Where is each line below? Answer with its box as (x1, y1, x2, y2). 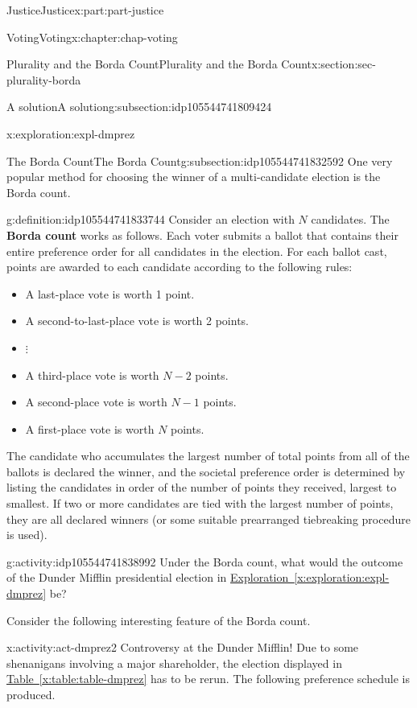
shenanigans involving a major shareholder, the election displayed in (6, 654, 342, 671)
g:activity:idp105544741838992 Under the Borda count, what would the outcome (6, 553, 403, 570)
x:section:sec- (312, 56, 376, 72)
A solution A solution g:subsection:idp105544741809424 (6, 98, 272, 115)
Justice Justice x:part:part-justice (6, 2, 164, 18)
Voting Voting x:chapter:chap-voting (6, 28, 178, 45)
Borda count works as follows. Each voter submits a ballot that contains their (6, 226, 398, 243)
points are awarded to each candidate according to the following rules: (6, 258, 353, 275)
